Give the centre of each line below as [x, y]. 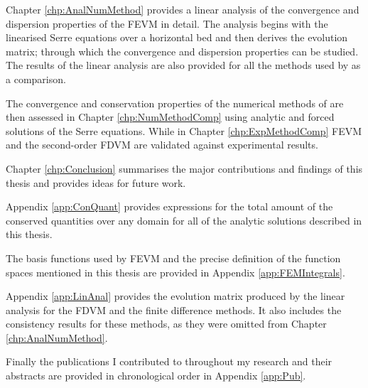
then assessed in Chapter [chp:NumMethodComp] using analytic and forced [170, 117]
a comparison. [36, 79]
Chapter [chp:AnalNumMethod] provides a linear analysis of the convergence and [183, 9]
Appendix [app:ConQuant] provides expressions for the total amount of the [169, 206]
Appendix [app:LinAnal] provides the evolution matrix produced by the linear [175, 296]
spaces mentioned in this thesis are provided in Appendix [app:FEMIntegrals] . [175, 272]
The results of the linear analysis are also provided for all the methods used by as [183, 65]
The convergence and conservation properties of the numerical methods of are [175, 103]
